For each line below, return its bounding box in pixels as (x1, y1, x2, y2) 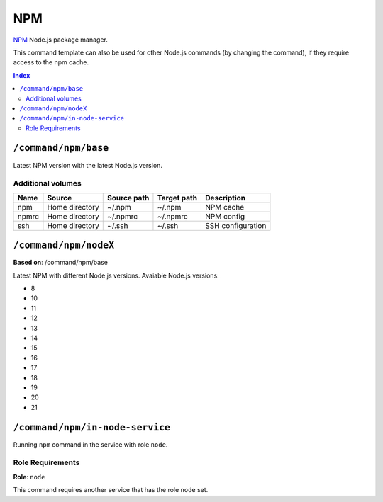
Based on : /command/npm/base (13, 258, 108, 267)
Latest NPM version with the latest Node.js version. (13, 161, 163, 169)
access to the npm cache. (13, 58, 89, 67)
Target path (157, 193, 198, 202)
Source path (107, 193, 150, 202)
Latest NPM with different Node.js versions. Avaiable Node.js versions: (13, 271, 219, 280)
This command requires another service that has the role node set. (13, 486, 209, 494)
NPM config (205, 211, 245, 221)
